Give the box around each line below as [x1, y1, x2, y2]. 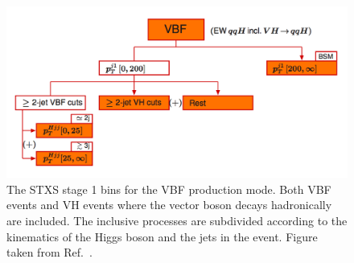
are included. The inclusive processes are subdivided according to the [6, 212, 348, 229]
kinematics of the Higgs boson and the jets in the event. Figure [6, 228, 318, 245]
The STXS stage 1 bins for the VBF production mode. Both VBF [6, 180, 331, 197]
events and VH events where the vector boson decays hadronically [6, 196, 332, 213]
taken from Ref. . [6, 244, 93, 261]
